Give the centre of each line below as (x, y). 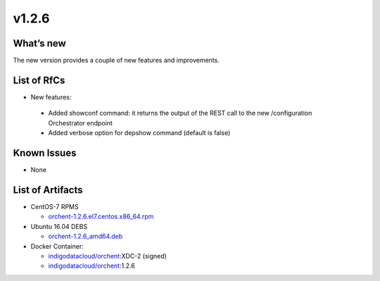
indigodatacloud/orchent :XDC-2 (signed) (107, 256)
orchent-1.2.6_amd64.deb (85, 237)
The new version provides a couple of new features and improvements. (116, 61)
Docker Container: (57, 246)
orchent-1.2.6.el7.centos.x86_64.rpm (101, 217)
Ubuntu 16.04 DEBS (59, 226)
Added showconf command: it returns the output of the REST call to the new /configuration (180, 113)
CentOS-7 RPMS (55, 206)
